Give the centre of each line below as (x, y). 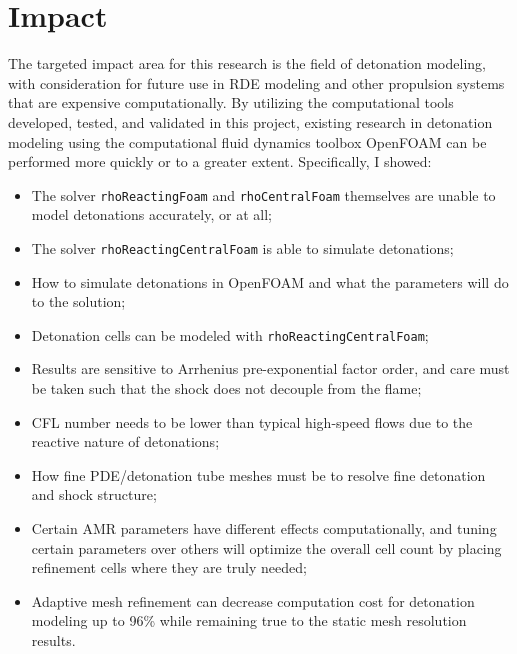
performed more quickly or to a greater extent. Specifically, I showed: (220, 161)
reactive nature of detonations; (125, 441)
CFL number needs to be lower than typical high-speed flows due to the (252, 421)
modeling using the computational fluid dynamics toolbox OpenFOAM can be (247, 141)
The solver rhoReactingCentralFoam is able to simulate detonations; (242, 247)
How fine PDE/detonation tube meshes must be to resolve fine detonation (258, 474)
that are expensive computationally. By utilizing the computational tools (231, 102)
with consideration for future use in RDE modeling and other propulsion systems (256, 82)
